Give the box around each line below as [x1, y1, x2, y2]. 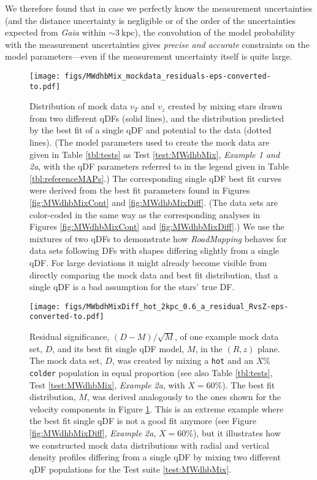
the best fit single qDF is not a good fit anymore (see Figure [29, 414, 257, 427]
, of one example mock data [175, 330, 279, 343]
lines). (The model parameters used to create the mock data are [29, 136, 270, 149]
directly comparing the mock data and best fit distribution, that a [29, 268, 278, 281]
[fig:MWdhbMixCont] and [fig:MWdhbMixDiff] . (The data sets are [29, 196, 278, 209]
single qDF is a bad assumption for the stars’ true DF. [29, 280, 235, 293]
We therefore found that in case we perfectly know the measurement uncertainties [5, 2, 313, 14]
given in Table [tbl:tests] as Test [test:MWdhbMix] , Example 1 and [29, 148, 280, 160]
